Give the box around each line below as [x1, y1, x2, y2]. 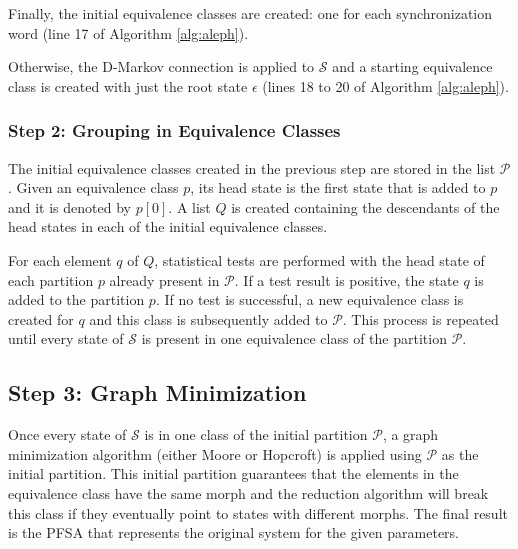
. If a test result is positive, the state [234, 269, 459, 290]
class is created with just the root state [8, 75, 248, 96]
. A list [168, 196, 211, 217]
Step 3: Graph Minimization [8, 377, 307, 408]
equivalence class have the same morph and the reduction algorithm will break [8, 482, 489, 503]
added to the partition [8, 289, 145, 310]
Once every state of [8, 424, 127, 445]
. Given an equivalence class [8, 177, 179, 198]
